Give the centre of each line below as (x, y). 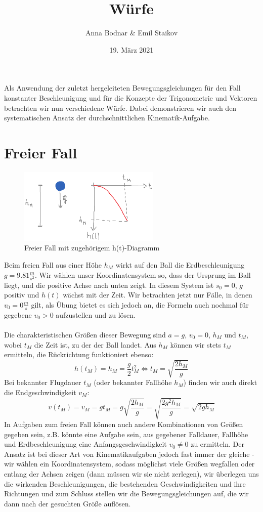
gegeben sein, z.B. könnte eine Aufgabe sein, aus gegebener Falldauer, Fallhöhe (126, 434)
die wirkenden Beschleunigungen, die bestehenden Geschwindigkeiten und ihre (125, 483)
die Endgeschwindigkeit (40, 392)
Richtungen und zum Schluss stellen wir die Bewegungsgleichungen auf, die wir (126, 494)
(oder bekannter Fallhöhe (133, 382)
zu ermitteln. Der (217, 444)
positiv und (22, 295)
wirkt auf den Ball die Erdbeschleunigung (180, 265)
